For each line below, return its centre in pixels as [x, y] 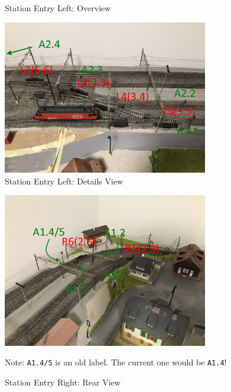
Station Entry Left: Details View [64, 181]
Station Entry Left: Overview [58, 8]
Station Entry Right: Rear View [63, 382]
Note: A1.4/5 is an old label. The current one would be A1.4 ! [116, 362]
